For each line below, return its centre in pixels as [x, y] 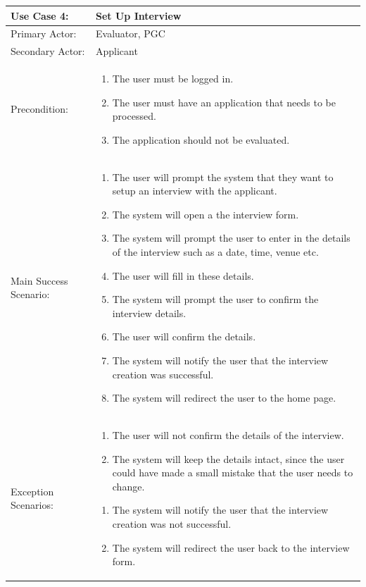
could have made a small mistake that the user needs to [233, 472]
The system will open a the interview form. [206, 214]
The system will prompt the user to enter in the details [231, 238]
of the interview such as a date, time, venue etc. [215, 252]
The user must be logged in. [173, 79]
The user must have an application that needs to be [224, 102]
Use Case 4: [40, 15]
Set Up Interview [139, 15]
